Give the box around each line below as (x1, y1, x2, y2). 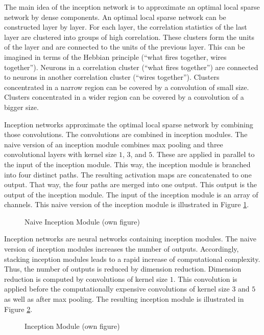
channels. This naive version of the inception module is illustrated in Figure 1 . (4, 199, 249, 210)
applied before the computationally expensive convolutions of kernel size (4, 283, 230, 294)
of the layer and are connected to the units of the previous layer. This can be (4, 41, 245, 52)
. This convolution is (173, 273, 237, 284)
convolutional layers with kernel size (4, 149, 117, 160)
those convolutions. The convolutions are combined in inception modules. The (4, 129, 248, 140)
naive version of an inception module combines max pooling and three (4, 139, 223, 149)
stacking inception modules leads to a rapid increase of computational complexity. (4, 253, 260, 264)
